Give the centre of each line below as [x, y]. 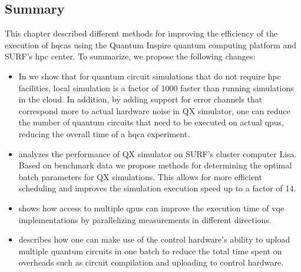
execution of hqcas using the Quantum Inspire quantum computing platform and [151, 44]
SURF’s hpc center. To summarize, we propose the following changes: [130, 56]
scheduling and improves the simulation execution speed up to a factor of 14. [157, 188]
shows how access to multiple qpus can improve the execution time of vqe [151, 208]
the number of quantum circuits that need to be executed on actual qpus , [151, 122]
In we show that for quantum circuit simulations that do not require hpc [150, 76]
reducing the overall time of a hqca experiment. [104, 133]
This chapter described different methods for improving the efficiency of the [141, 33]
